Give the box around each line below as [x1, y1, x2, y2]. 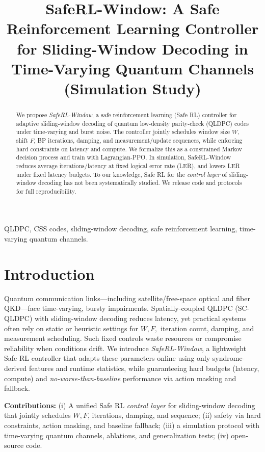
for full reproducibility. [16, 187, 76, 195]
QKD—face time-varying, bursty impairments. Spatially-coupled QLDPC [4, 303, 233, 313]
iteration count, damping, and [160, 323, 254, 333]
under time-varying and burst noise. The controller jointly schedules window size [16, 127, 230, 136]
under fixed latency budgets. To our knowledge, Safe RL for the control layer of [16, 170, 227, 178]
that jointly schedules [4, 410, 71, 420]
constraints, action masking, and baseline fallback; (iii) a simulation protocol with [4, 419, 260, 430]
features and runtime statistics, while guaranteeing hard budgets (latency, [29, 362, 259, 373]
